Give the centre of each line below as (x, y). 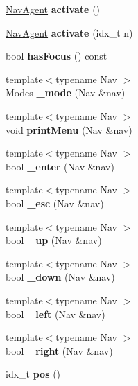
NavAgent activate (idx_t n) (69, 32)
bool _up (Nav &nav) (54, 240)
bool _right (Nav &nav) (59, 350)
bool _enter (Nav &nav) (60, 166)
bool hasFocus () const (57, 56)
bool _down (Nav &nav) (60, 277)
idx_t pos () (33, 374)
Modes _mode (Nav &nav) (66, 93)
